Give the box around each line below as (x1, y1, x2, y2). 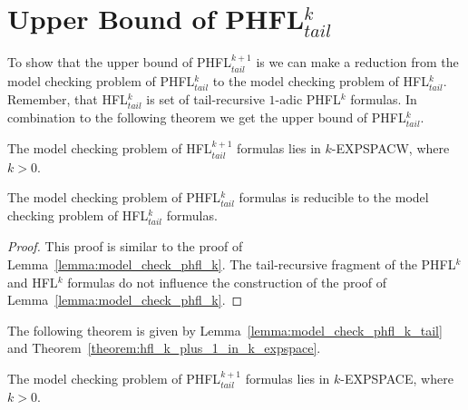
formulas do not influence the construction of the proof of (67, 272, 387, 291)
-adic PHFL (275, 89, 341, 108)
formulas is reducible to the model (239, 188, 429, 207)
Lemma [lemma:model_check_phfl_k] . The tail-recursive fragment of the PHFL (7, 255, 456, 274)
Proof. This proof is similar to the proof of (7, 237, 243, 256)
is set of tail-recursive (146, 89, 265, 108)
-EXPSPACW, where (331, 139, 450, 158)
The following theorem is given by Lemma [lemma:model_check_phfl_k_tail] (7, 320, 443, 339)
